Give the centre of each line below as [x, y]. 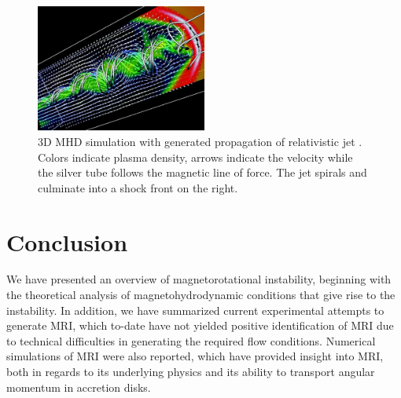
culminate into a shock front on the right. [138, 187]
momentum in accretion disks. [79, 387]
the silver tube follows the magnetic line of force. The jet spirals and [202, 172]
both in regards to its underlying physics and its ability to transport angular [191, 372]
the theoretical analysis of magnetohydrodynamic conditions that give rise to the [201, 295]
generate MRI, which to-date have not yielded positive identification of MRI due [200, 325]
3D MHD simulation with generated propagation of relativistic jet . [200, 141]
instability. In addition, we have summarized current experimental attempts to [195, 310]
